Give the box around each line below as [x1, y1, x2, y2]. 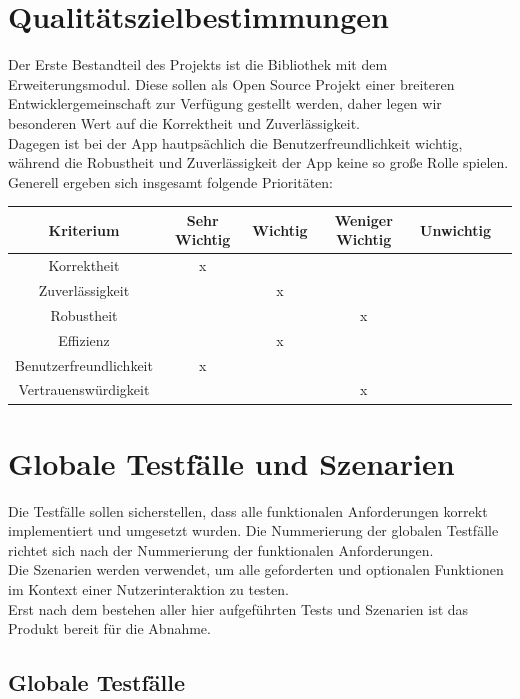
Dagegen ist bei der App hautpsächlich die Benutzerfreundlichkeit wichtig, [8, 132, 463, 153]
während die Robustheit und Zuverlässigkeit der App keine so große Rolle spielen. [8, 152, 509, 173]
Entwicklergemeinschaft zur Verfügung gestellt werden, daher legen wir [8, 93, 442, 114]
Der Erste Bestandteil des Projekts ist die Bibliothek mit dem [8, 54, 388, 75]
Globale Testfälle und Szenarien [8, 442, 455, 483]
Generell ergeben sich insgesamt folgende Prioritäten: [8, 171, 334, 192]
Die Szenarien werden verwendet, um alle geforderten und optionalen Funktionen [8, 559, 504, 580]
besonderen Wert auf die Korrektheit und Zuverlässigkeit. [8, 112, 361, 133]
